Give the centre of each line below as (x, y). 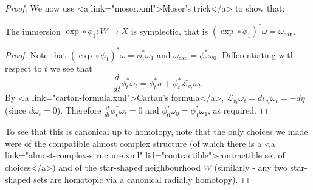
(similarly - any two (251, 167)
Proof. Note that (36, 54)
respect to (23, 68)
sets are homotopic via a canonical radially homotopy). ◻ (141, 179)
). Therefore (79, 110)
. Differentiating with (256, 54)
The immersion (33, 31)
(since (16, 110)
